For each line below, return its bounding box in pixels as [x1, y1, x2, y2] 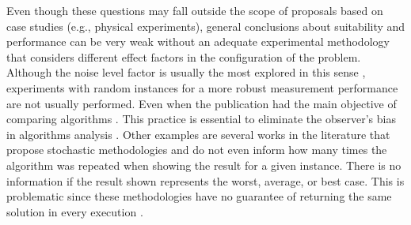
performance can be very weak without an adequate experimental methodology [6, 33, 390, 50]
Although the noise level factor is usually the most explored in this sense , [6, 64, 366, 81]
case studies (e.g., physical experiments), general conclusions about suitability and [6, 17, 405, 34]
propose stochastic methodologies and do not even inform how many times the [6, 141, 387, 158]
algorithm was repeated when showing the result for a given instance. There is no [6, 156, 401, 173]
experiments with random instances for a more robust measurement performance [6, 79, 398, 96]
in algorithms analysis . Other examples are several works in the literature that [6, 126, 390, 142]
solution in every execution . [6, 203, 143, 219]
